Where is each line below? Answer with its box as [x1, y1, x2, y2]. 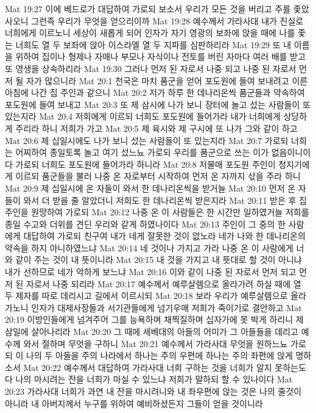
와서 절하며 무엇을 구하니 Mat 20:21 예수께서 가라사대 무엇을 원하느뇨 [23, 337, 288, 350]
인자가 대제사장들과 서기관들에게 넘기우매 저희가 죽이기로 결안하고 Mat [31, 301, 302, 314]
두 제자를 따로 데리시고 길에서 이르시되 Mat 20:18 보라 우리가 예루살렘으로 [5, 289, 288, 302]
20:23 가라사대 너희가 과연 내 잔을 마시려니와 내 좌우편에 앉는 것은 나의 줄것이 [5, 385, 302, 397]
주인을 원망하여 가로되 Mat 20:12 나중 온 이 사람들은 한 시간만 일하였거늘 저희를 [5, 206, 309, 218]
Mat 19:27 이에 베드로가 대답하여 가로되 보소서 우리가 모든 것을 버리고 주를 [5, 2, 291, 15]
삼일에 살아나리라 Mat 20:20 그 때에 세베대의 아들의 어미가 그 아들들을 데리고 [5, 325, 298, 338]
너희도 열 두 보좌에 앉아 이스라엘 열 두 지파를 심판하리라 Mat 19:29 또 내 [15, 38, 292, 51]
